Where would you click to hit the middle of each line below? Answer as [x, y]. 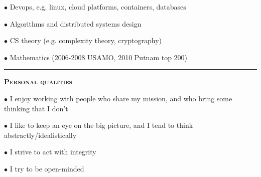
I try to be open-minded [47, 168]
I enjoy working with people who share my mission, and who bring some [121, 98]
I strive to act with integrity [53, 152]
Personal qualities [38, 81]
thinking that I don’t [36, 108]
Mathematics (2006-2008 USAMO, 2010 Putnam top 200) [99, 57]
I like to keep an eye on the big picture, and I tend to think [101, 125]
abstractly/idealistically [40, 135]
